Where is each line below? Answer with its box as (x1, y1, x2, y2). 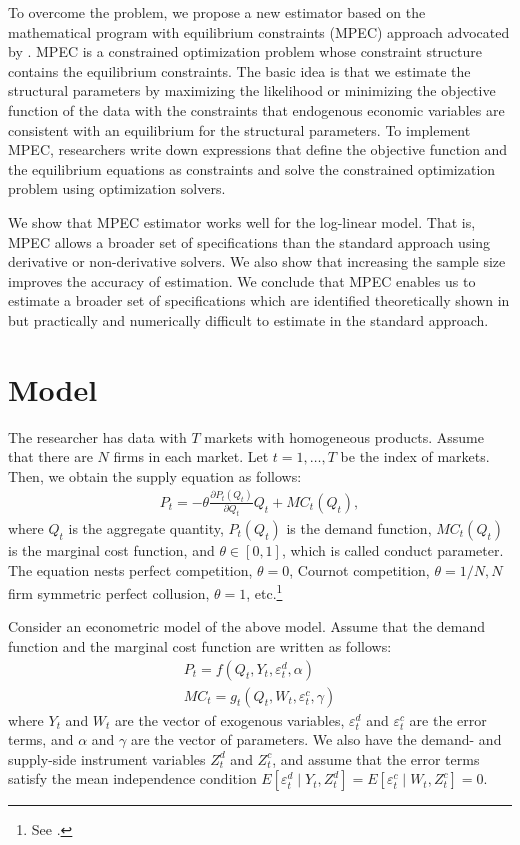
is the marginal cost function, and (8, 540, 215, 561)
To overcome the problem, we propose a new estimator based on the (8, 2, 426, 22)
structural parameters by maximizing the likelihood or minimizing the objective (8, 80, 496, 101)
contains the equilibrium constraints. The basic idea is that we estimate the (8, 60, 471, 81)
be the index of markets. (340, 446, 490, 467)
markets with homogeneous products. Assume (204, 426, 484, 447)
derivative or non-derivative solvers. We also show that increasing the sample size (8, 251, 506, 272)
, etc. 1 (246, 580, 283, 603)
